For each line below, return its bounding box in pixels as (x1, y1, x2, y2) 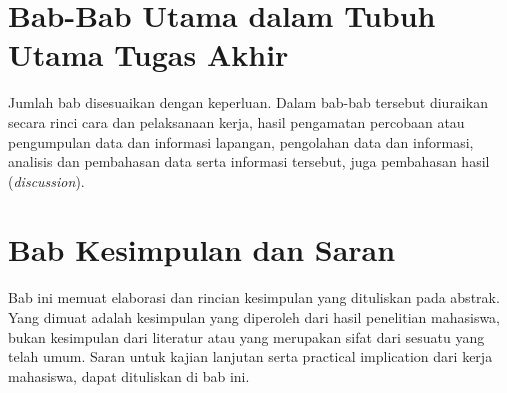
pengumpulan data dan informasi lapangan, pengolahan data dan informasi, (8, 131, 474, 152)
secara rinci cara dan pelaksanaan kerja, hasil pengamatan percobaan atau (8, 111, 465, 132)
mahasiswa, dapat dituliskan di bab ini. (8, 365, 250, 386)
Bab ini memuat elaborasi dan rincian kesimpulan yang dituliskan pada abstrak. (8, 287, 500, 308)
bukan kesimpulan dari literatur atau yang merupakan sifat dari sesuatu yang (8, 326, 485, 347)
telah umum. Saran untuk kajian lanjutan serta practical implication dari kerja (8, 346, 493, 367)
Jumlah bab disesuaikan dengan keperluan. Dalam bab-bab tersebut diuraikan (8, 92, 488, 113)
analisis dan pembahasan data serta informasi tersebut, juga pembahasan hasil (8, 151, 490, 172)
